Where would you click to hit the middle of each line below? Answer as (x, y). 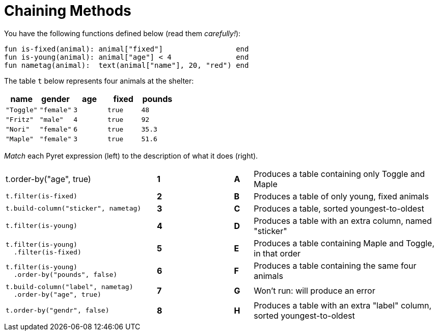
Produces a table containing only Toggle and (339, 174)
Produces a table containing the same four (335, 265)
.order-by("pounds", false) (65, 274)
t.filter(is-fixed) (42, 196)
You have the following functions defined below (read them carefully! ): (122, 33)
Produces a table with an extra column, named (343, 221)
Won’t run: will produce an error (314, 290)
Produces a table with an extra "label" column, (343, 305)
